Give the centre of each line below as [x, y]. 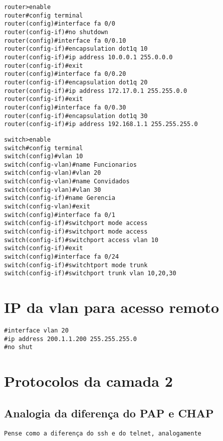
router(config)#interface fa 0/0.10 [65, 40]
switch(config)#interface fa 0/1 [60, 215]
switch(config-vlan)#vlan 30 [53, 190]
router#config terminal [44, 15]
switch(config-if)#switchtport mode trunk [76, 265]
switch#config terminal [44, 148]
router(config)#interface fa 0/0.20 [65, 74]
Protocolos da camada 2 [88, 381]
